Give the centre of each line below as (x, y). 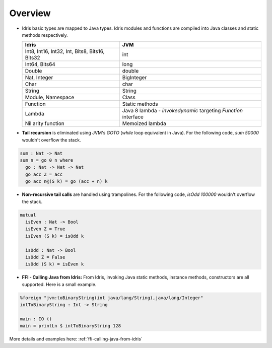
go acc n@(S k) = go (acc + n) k (66, 182)
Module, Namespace (50, 97)
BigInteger (134, 78)
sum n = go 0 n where (47, 160)
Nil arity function (45, 123)
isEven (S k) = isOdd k (55, 236)
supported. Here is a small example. (59, 284)
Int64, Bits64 (40, 64)
